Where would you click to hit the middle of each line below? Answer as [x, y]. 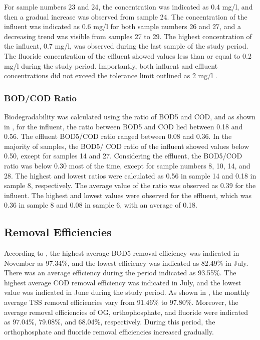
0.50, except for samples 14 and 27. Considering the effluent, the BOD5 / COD [123, 156]
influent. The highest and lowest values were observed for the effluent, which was [128, 195]
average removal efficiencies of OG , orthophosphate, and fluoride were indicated [126, 312]
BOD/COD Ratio [40, 98]
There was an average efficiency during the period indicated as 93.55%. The [120, 273]
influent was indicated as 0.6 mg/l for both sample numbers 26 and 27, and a [122, 26]
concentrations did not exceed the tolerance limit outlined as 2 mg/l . [111, 75]
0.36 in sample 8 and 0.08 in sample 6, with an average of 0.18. [101, 205]
